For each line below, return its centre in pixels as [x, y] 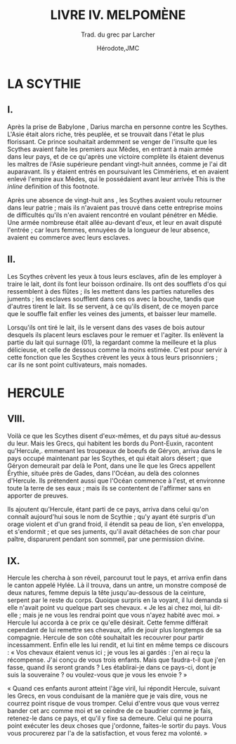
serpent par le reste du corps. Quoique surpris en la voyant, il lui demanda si [118, 600]
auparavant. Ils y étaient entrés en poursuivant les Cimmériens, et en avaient [118, 171]
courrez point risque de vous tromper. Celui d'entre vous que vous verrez [113, 703]
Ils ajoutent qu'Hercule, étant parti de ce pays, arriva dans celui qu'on [108, 509]
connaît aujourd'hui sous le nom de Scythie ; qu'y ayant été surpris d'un [111, 516]
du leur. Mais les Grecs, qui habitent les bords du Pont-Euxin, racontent [110, 443]
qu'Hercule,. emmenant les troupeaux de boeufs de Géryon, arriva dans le [115, 450]
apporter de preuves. [38, 495]
